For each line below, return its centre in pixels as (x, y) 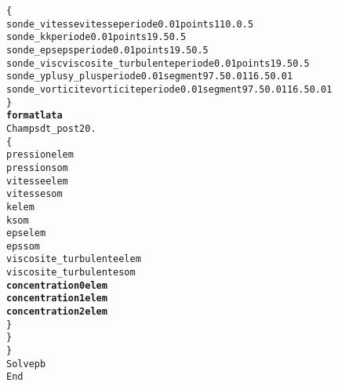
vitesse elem (37, 181)
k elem (20, 207)
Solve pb (26, 364)
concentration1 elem (57, 299)
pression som (37, 168)
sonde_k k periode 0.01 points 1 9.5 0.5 (96, 37)
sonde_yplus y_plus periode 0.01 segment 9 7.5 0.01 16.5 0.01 (150, 76)
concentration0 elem (57, 285)
